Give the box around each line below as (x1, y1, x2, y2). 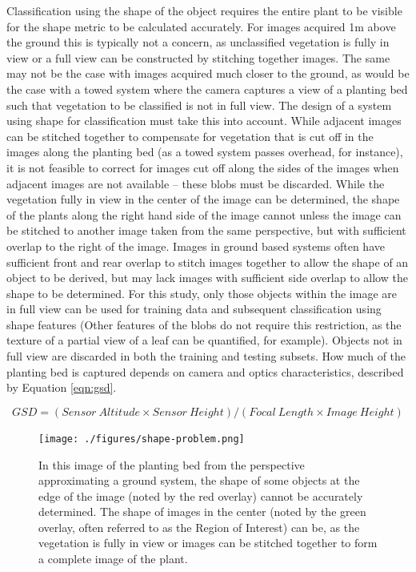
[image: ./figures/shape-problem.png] (38, 433, 245, 445)
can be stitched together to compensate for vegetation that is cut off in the (6, 127, 374, 144)
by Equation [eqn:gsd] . (6, 379, 117, 396)
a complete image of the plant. (38, 550, 188, 567)
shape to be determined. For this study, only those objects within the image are (6, 284, 397, 301)
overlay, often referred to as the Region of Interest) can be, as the (38, 518, 360, 535)
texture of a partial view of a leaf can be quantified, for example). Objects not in (6, 332, 402, 348)
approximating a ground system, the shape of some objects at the (38, 472, 360, 489)
